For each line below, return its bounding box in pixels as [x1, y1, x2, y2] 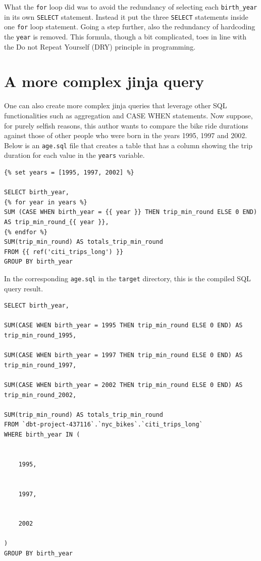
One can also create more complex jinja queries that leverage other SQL [4, 100, 227, 111]
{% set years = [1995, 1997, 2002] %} [4, 169, 134, 177]
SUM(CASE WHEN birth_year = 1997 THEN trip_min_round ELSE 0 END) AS [4, 352, 243, 359]
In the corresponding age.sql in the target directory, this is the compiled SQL [4, 273, 251, 283]
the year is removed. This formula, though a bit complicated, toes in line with [4, 31, 247, 41]
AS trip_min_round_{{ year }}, [4, 219, 109, 226]
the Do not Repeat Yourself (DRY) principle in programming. [4, 41, 196, 52]
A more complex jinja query [4, 71, 204, 92]
